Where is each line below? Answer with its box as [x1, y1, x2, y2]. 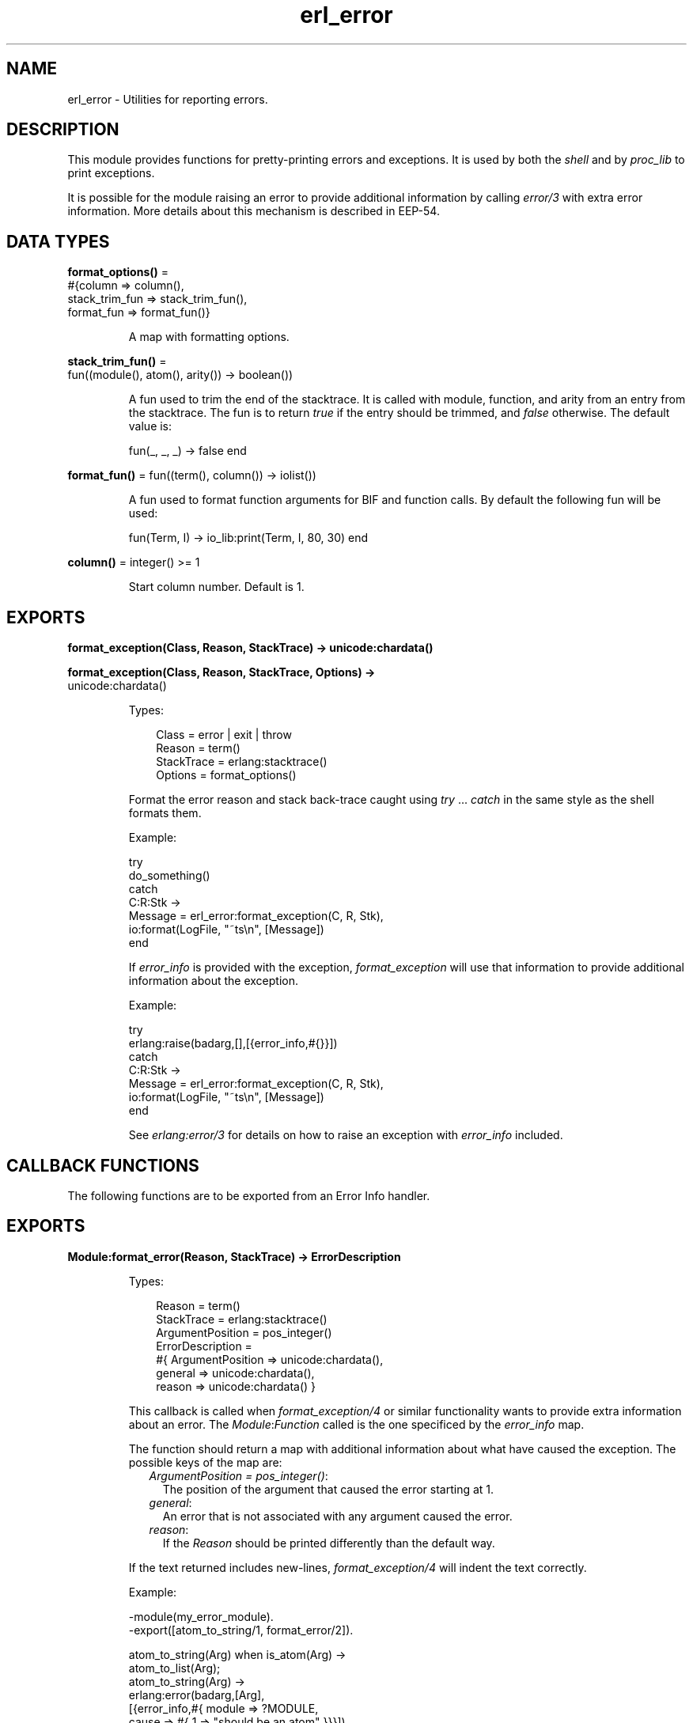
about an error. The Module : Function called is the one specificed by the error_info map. [128, 1417, 585, 1431]
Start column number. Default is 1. [128, 580, 305, 594]
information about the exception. [128, 974, 298, 988]
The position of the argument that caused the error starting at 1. [162, 1482, 494, 1496]
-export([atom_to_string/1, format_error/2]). [128, 1623, 354, 1637]
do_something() [128, 869, 210, 883]
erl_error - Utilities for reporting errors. [67, 92, 268, 106]
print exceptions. [67, 166, 155, 180]
